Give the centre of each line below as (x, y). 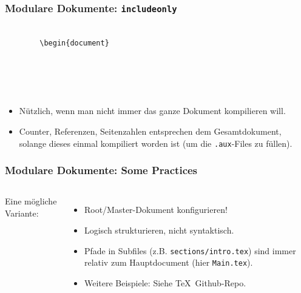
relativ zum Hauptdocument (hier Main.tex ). (168, 262)
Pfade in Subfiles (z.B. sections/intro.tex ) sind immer (190, 250)
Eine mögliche (31, 201)
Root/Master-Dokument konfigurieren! (156, 210)
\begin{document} (74, 43)
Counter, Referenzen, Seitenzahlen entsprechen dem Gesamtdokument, (150, 131)
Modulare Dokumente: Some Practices (101, 170)
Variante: (22, 213)
